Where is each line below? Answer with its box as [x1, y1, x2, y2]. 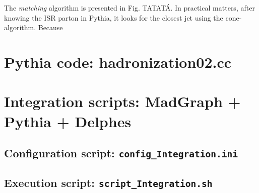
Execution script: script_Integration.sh [4, 175, 213, 190]
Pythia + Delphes [4, 111, 132, 131]
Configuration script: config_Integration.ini [4, 145, 238, 161]
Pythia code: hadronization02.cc [4, 51, 232, 72]
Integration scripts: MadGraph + [4, 91, 241, 112]
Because [38, 22, 63, 33]
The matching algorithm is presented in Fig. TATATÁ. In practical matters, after [4, 3, 255, 13]
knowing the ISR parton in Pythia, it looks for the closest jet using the [4, 12, 223, 23]
